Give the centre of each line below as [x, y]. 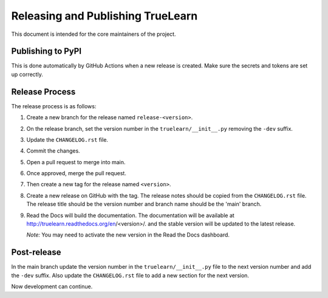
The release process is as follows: [54, 106]
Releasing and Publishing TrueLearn [104, 16]
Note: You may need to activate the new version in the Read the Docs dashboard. [128, 235]
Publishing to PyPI [46, 51]
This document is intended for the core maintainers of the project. [94, 34]
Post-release [36, 252]
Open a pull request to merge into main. [76, 162]
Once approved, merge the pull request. [77, 173]
